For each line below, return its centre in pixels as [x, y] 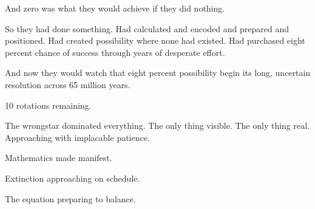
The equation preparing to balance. [70, 198]
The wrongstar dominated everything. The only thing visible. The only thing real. [157, 125]
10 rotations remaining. [48, 105]
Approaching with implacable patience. [77, 137]
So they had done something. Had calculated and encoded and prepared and [147, 28]
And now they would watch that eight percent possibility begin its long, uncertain [158, 73]
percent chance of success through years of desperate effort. [115, 52]
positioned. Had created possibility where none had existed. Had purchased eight [155, 40]
